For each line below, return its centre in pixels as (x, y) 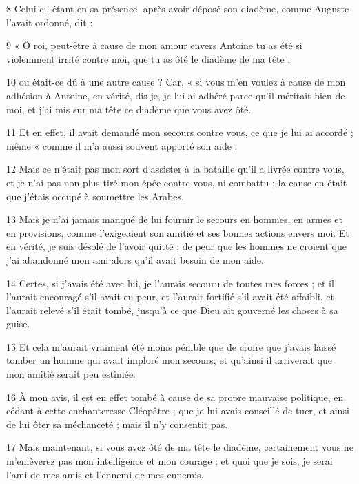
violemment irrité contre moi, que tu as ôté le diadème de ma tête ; (148, 58)
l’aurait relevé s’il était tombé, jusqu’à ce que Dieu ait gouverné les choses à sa (172, 310)
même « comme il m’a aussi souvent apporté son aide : (122, 145)
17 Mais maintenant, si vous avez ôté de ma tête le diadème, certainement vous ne (180, 447)
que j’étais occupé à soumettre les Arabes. (95, 196)
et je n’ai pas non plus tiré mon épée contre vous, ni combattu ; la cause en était (177, 182)
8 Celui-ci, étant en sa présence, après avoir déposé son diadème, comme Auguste (178, 8)
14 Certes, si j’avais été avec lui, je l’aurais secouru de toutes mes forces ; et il (170, 283)
